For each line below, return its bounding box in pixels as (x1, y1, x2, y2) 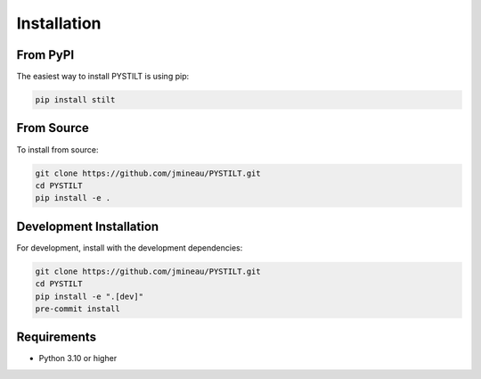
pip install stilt (35, 95, 116, 105)
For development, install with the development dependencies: (16, 242, 243, 253)
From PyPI (16, 47, 75, 62)
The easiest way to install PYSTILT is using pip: (16, 71, 190, 82)
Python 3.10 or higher (38, 353, 118, 364)
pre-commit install (35, 303, 120, 314)
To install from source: (16, 144, 99, 155)
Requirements (16, 330, 97, 345)
